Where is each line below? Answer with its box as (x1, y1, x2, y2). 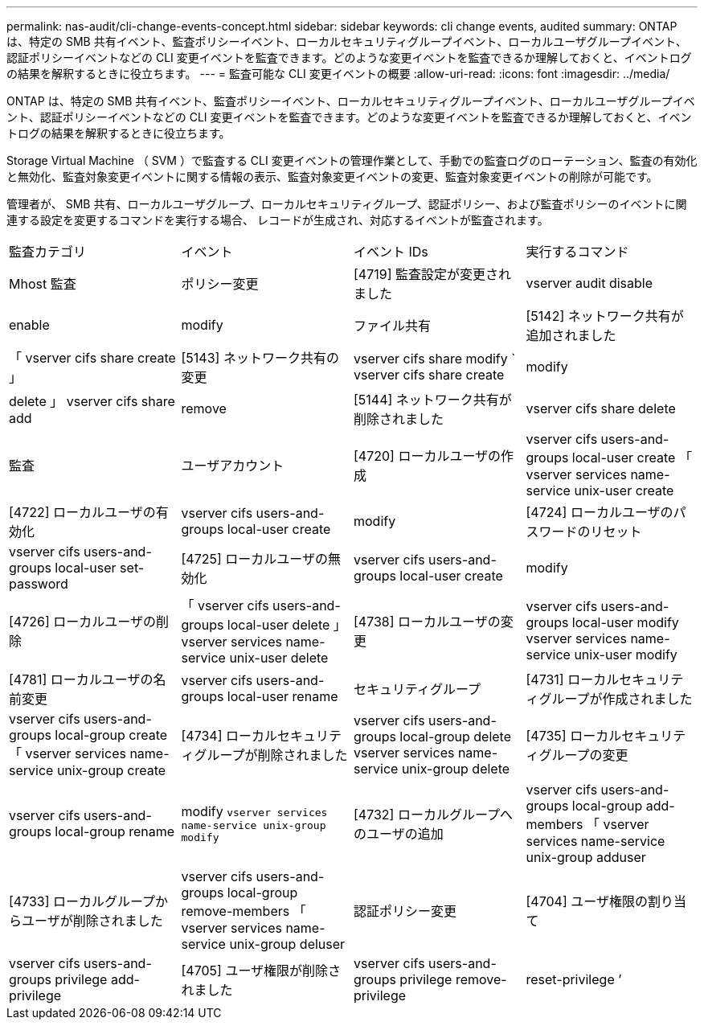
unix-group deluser (229, 936, 346, 952)
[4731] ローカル (526, 671, 620, 687)
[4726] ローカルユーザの (9, 614, 156, 630)
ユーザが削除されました (22, 913, 163, 929)
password (9, 576, 68, 592)
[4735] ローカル (526, 728, 622, 744)
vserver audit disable (526, 275, 653, 291)
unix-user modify (574, 646, 677, 663)
